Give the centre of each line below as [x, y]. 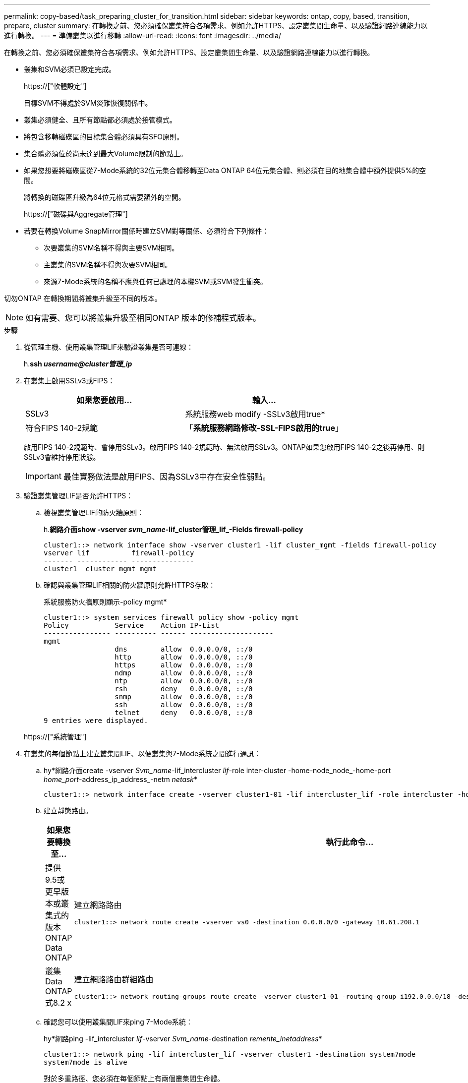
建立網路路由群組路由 [114, 979]
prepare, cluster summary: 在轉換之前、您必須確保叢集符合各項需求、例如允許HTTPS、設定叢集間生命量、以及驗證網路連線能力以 [216, 26]
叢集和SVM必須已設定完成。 [70, 69]
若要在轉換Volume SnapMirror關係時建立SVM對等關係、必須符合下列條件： [146, 231]
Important [43, 476]
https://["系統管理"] [55, 737]
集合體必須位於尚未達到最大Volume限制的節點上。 [106, 153]
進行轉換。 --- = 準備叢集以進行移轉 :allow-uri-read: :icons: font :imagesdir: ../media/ [143, 35]
